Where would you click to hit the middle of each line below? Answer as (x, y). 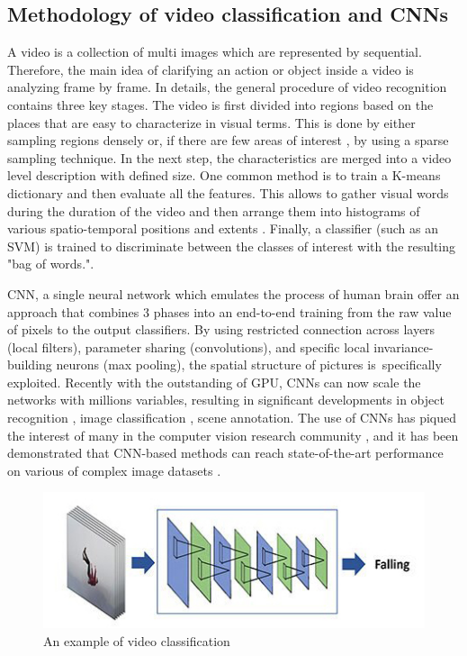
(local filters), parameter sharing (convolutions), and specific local (189, 346)
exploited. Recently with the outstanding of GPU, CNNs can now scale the (214, 382)
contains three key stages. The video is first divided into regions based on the (220, 104)
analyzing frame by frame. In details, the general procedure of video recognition (227, 87)
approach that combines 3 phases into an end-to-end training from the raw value (229, 311)
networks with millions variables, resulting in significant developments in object (226, 400)
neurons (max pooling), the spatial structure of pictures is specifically (249, 364)
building (30, 364)
